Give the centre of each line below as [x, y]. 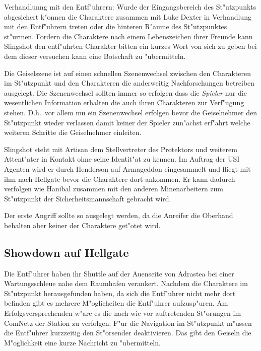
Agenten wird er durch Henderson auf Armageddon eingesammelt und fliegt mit [127, 168]
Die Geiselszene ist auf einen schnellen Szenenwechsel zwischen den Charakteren [127, 73]
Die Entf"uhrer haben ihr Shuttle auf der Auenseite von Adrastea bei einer [119, 273]
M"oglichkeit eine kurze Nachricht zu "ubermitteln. [82, 342]
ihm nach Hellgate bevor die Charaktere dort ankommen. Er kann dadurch [120, 179]
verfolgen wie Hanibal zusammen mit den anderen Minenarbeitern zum [114, 189]
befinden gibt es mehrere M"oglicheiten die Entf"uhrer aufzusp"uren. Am [116, 303]
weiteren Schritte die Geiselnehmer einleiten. [73, 132]
